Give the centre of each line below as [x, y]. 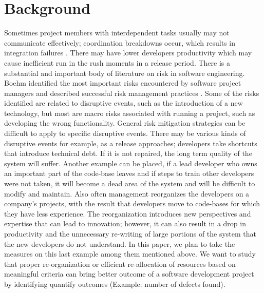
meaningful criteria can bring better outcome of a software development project [129, 274]
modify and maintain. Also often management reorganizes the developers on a [127, 193]
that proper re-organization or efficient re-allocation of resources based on [120, 263]
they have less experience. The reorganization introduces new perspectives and [128, 213]
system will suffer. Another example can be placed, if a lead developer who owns [131, 163]
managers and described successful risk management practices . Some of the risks [132, 93]
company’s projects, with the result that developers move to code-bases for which [132, 203]
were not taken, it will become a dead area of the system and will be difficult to [130, 183]
